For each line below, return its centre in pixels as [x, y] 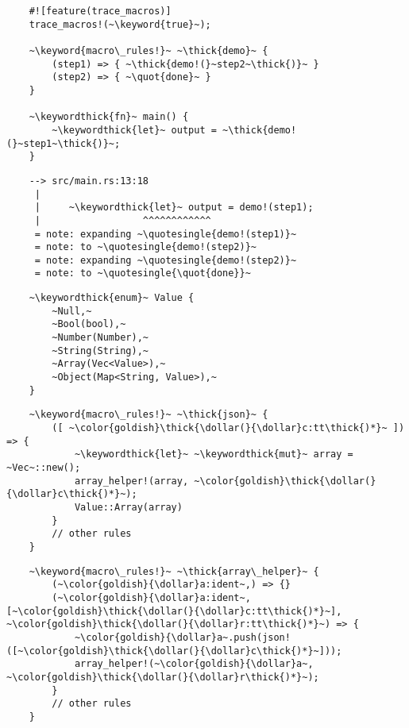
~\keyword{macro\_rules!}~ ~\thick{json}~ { [149, 415]
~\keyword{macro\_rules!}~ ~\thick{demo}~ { [149, 50]
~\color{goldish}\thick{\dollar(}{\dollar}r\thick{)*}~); [163, 677]
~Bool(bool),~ [89, 324]
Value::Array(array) [128, 507]
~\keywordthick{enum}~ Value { [112, 298]
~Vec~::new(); [44, 468]
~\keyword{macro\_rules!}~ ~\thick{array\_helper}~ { [174, 571]
